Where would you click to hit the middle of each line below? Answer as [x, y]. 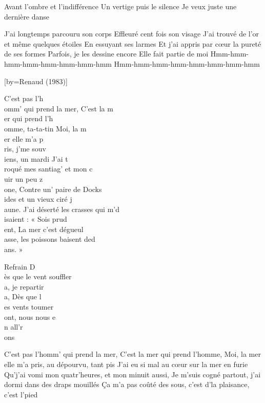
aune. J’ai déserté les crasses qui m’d [62, 209]
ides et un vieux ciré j [38, 199]
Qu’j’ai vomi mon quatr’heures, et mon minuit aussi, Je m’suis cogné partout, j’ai [132, 374]
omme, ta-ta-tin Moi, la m [45, 128]
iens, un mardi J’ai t [36, 158]
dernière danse [27, 16]
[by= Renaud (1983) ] [36, 81]
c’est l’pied [21, 394]
